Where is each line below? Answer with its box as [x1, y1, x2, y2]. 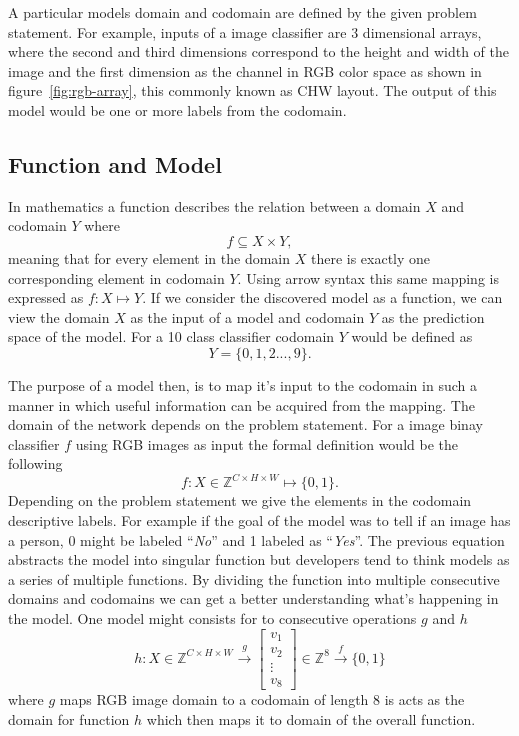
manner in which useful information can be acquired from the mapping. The [8, 394, 475, 415]
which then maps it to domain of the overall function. [146, 708, 476, 729]
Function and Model [8, 148, 222, 179]
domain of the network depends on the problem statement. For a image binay [8, 414, 483, 435]
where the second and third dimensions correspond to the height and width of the [8, 41, 509, 62]
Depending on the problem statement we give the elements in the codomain [8, 490, 472, 511]
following [8, 453, 63, 474]
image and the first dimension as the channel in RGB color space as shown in [8, 60, 482, 81]
